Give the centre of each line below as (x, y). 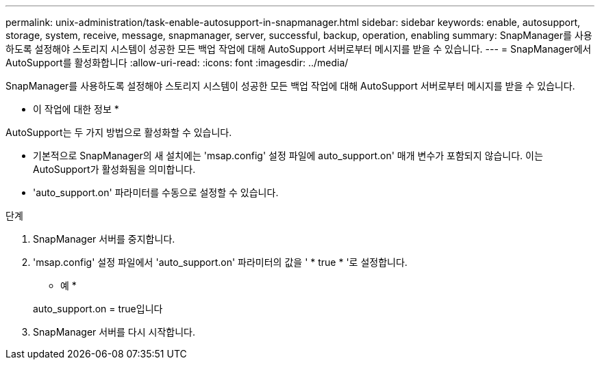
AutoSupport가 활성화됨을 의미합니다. (114, 169)
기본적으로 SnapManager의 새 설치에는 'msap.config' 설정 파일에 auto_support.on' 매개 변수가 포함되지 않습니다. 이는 (288, 156)
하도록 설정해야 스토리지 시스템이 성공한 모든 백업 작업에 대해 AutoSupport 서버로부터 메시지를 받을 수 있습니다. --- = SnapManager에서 (299, 49)
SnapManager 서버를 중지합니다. (104, 239)
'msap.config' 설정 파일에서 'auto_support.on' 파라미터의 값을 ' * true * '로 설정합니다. (220, 262)
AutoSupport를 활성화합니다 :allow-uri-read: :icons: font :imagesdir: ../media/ (177, 63)
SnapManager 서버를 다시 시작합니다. (114, 332)
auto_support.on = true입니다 (98, 309)
